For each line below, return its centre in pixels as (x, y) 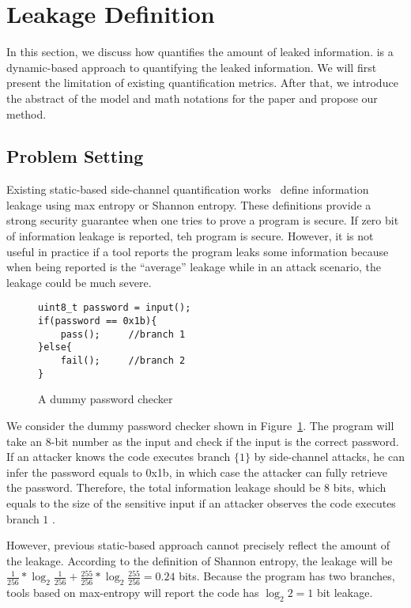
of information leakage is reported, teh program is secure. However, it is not (190, 236)
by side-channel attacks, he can (329, 457)
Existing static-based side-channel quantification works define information (188, 189)
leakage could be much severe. (79, 282)
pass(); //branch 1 (123, 334)
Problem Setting (75, 156)
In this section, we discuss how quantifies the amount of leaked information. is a (200, 52)
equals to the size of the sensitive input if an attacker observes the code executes (201, 502)
